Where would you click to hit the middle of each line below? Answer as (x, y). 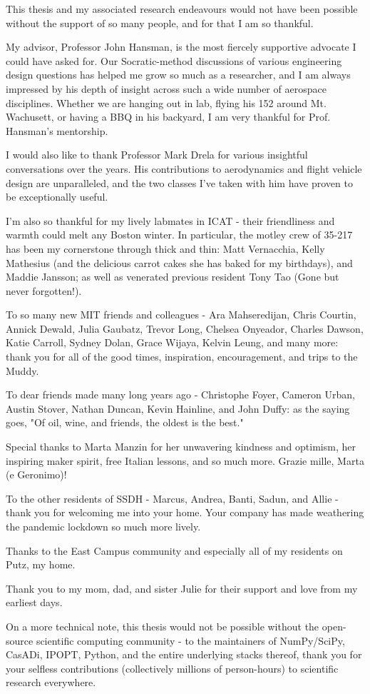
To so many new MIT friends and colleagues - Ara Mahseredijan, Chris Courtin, (181, 315)
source (20, 640)
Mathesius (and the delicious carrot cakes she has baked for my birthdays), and (179, 262)
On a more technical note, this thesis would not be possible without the (163, 626)
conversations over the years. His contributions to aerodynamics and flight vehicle (184, 168)
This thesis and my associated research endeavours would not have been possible (182, 9)
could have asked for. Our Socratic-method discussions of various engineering (174, 60)
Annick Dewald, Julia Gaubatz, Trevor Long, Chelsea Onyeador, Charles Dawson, (185, 328)
